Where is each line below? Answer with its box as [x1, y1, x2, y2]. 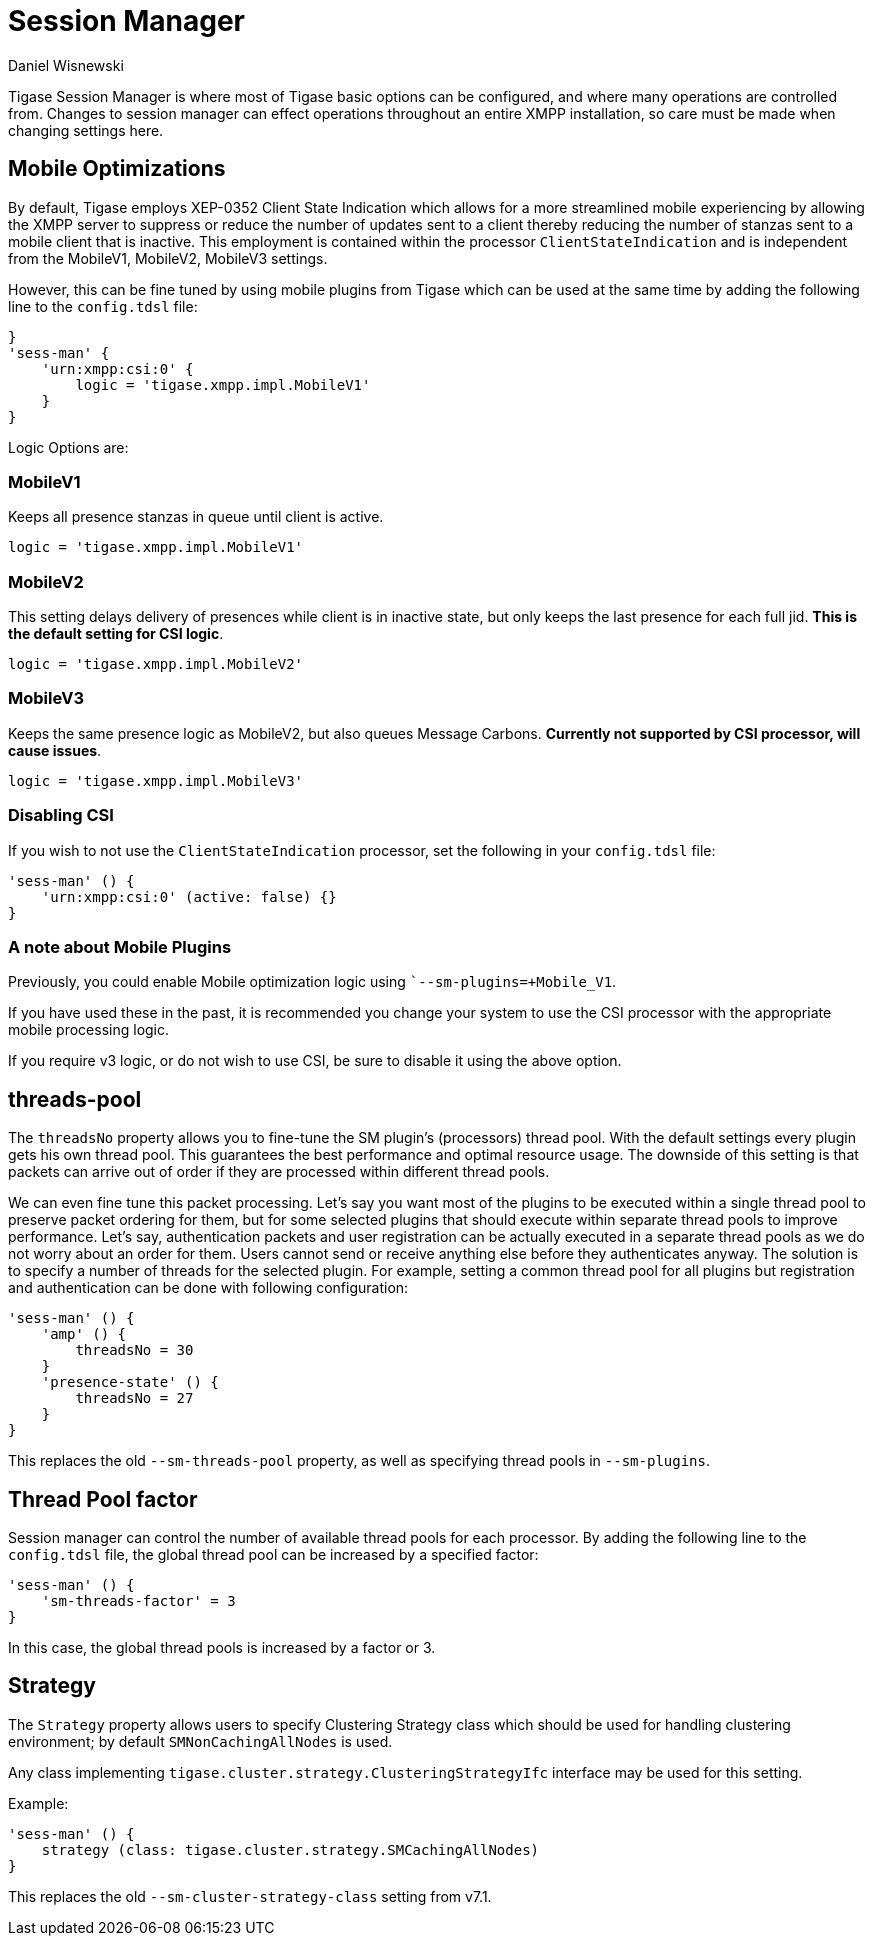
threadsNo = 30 [75, 1342, 194, 1359]
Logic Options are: [8, 438, 129, 456]
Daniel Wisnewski [8, 56, 124, 74]
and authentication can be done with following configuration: [8, 1279, 409, 1297]
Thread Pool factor [8, 1486, 198, 1512]
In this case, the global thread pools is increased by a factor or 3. [8, 1639, 436, 1657]
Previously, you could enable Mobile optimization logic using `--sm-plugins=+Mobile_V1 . [8, 973, 617, 991]
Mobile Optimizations [8, 156, 226, 182]
